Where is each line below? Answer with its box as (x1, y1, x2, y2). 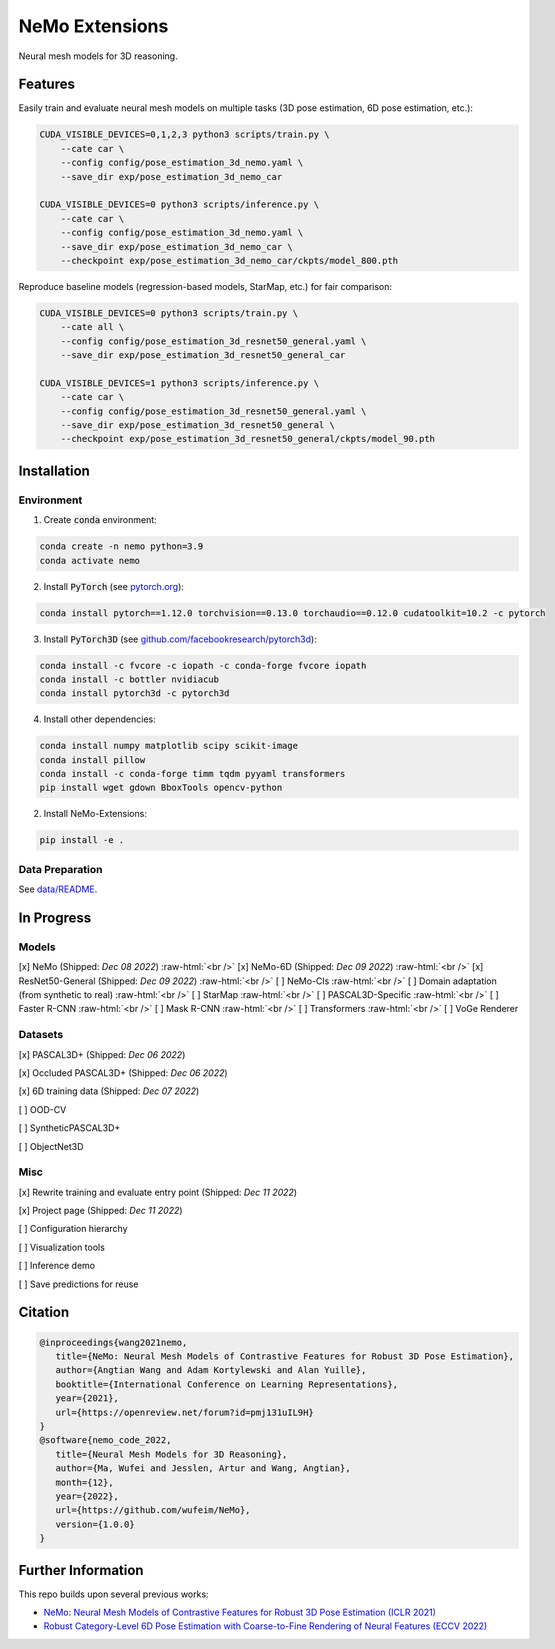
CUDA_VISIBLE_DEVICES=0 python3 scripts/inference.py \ (39, 199, 320, 210)
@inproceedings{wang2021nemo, (39, 1336, 188, 1348)
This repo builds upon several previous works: (18, 1588, 209, 1600)
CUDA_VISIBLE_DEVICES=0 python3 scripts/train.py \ (39, 307, 299, 319)
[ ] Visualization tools (18, 1241, 105, 1253)
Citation (18, 1304, 70, 1321)
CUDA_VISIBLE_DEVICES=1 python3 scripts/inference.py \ (39, 377, 320, 389)
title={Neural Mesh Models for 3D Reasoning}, (55, 1448, 288, 1460)
